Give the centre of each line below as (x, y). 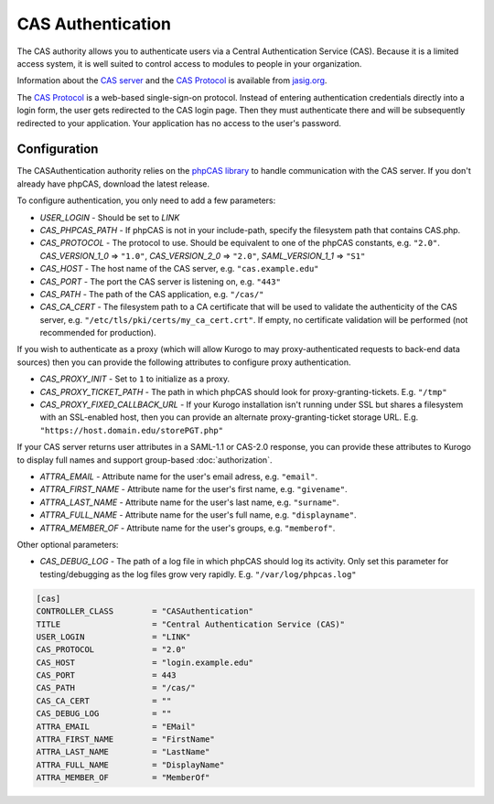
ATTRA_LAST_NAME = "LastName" (123, 752)
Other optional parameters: (68, 544)
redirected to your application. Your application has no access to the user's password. (179, 123)
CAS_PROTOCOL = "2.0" (111, 650)
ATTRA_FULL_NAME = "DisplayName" (130, 765)
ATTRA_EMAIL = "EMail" (116, 726)
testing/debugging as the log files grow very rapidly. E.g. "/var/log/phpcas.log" (198, 574)
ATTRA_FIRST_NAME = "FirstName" (125, 740)
